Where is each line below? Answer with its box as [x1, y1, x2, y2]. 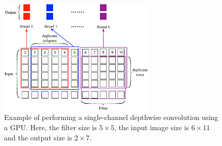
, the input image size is [114, 122, 189, 133]
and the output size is [4, 132, 72, 142]
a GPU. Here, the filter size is [4, 122, 97, 133]
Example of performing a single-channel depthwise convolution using [4, 112, 218, 123]
